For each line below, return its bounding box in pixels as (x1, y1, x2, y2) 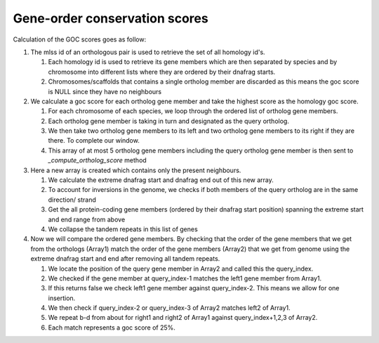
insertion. (48, 294, 76, 302)
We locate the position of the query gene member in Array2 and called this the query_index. (48, 264, 314, 273)
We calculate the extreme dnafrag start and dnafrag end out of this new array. (48, 176, 274, 184)
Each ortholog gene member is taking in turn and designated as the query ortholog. (48, 117, 289, 125)
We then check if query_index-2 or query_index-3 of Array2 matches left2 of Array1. (48, 304, 291, 312)
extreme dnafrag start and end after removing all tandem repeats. (30, 254, 220, 263)
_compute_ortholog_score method (48, 156, 147, 164)
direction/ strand (48, 195, 96, 204)
